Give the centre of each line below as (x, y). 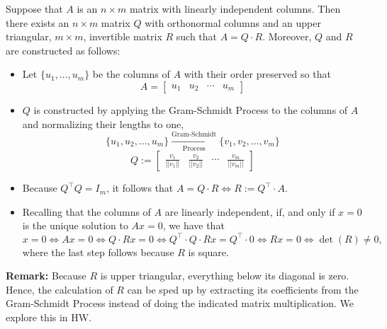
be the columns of (131, 74)
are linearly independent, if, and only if (250, 211)
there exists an (38, 22)
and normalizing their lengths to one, (103, 123)
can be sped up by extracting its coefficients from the (243, 289)
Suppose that (34, 8)
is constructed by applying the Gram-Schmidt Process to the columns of (191, 109)
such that (197, 36)
